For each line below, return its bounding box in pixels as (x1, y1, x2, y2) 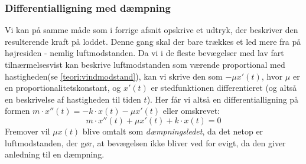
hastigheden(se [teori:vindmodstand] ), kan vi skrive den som (5, 70, 223, 82)
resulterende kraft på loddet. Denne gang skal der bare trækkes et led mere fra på (5, 35, 301, 47)
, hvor (261, 70, 283, 82)
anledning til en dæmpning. (5, 148, 105, 160)
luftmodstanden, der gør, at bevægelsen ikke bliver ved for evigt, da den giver (5, 136, 286, 149)
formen (5, 104, 30, 117)
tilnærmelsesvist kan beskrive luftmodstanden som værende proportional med (5, 58, 285, 70)
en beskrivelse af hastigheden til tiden (5, 93, 141, 105)
